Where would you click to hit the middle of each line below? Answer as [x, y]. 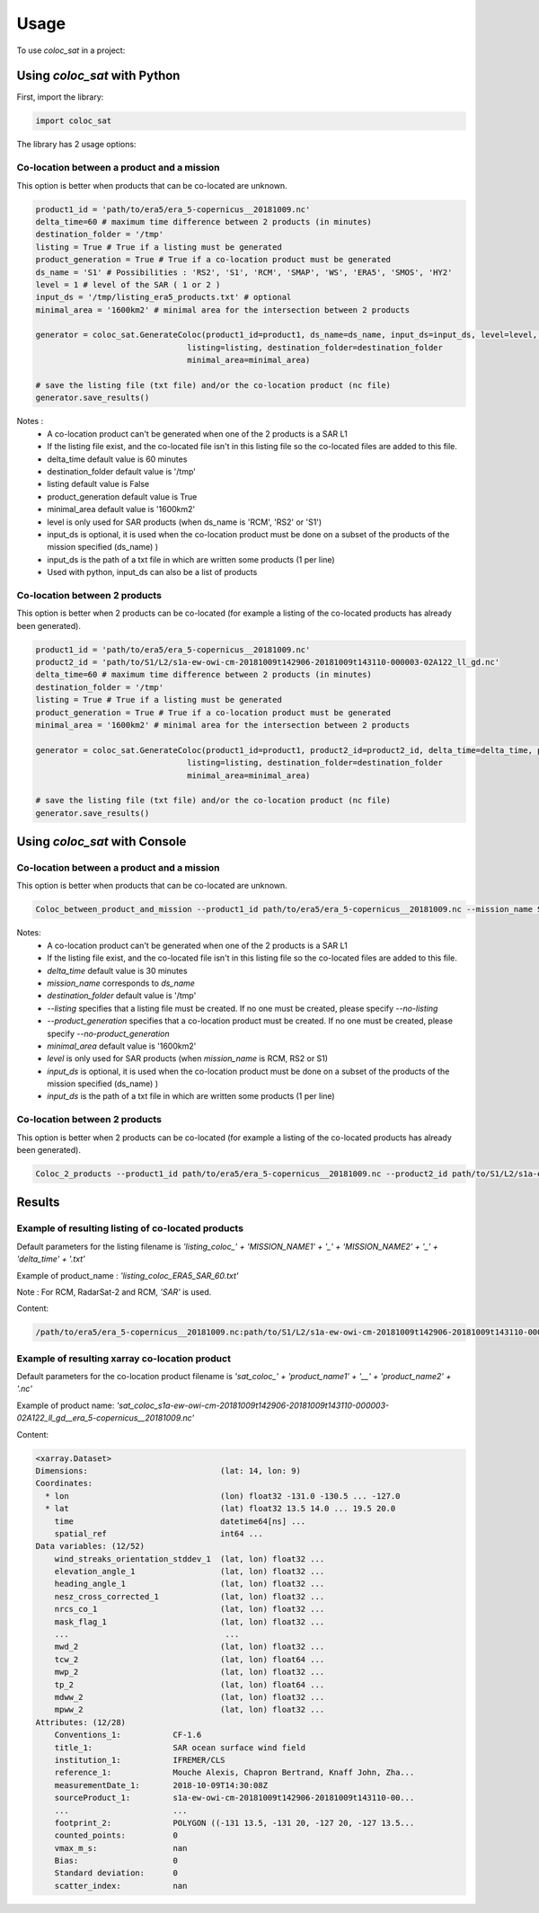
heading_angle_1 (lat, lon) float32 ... [190, 1584]
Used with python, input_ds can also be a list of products [152, 572]
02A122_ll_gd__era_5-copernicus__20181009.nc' [106, 1418]
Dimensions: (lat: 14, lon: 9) [168, 1470]
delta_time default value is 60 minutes [117, 459]
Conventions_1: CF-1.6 [128, 1735]
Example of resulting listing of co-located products [130, 1228]
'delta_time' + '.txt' [51, 1259]
